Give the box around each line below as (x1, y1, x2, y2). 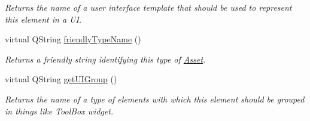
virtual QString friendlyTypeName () (5, 33, 141, 45)
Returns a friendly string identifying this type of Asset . (5, 52, 206, 65)
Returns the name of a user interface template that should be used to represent (5, 1, 292, 13)
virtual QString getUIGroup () (5, 73, 117, 85)
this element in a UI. (5, 13, 82, 25)
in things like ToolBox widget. (5, 104, 114, 117)
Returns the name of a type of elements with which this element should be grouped (5, 92, 305, 105)
